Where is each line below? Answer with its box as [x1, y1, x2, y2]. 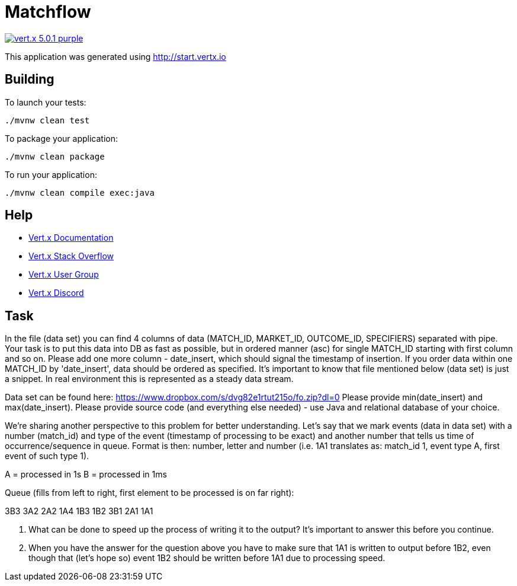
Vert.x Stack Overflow [28, 251, 114, 262]
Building [5, 72, 54, 87]
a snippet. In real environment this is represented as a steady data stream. [5, 374, 294, 384]
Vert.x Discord [28, 288, 84, 298]
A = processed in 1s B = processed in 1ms [5, 469, 167, 480]
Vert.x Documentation [28, 233, 114, 243]
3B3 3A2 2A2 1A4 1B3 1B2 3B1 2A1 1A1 [5, 506, 153, 517]
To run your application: [5, 169, 97, 180]
